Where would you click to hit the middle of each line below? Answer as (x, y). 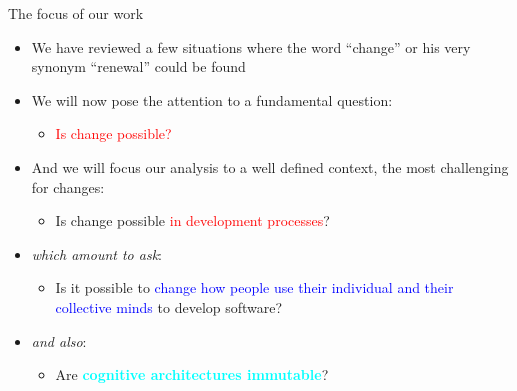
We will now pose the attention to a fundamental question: (212, 99)
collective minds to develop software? (169, 306)
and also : (59, 340)
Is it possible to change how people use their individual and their (254, 287)
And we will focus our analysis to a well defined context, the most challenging (270, 166)
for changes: (68, 186)
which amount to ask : (96, 253)
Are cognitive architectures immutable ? (192, 374)
